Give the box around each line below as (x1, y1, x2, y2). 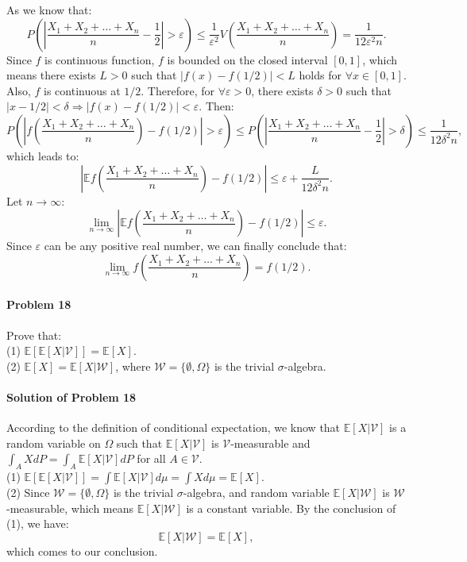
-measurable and (230, 434, 311, 451)
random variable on (6, 434, 101, 451)
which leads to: (6, 147, 79, 164)
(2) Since (6, 484, 50, 501)
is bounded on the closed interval (167, 51, 328, 67)
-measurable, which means (6, 499, 134, 516)
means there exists (6, 67, 96, 83)
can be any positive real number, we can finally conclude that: (44, 237, 347, 254)
